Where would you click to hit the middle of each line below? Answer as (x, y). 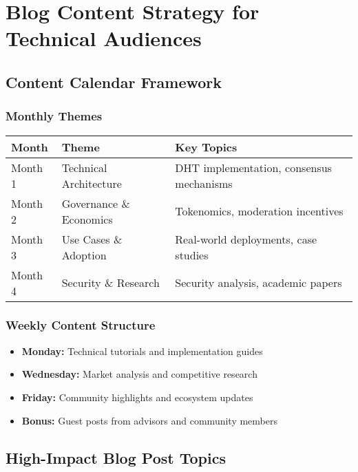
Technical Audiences (104, 38)
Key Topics (206, 147)
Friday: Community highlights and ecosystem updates (137, 397)
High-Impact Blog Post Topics (116, 457)
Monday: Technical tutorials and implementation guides (142, 351)
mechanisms (204, 183)
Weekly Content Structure (81, 325)
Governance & (96, 203)
